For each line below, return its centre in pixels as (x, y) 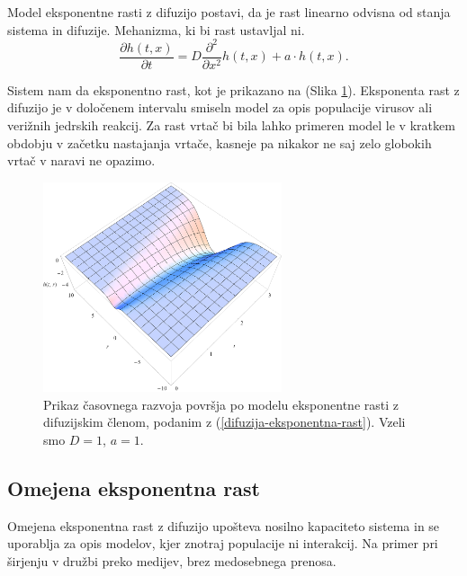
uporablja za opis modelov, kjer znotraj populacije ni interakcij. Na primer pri (223, 543)
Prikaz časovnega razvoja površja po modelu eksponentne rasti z (221, 404)
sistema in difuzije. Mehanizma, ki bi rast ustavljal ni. (156, 29)
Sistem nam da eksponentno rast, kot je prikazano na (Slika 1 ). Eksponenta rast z (233, 89)
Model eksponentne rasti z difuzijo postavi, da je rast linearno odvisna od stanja (229, 12)
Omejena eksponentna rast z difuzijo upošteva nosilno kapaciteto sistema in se (224, 525)
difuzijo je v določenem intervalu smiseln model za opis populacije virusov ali (220, 107)
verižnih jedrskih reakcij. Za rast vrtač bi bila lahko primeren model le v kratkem (231, 124)
